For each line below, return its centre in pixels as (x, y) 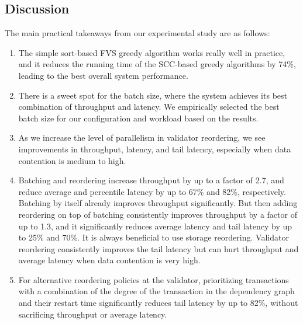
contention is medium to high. (72, 160)
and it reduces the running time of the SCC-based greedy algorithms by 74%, (157, 64)
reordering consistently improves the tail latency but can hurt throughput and (159, 248)
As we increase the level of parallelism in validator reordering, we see (142, 137)
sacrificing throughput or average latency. (93, 314)
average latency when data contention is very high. (109, 260)
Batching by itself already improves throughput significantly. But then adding (158, 203)
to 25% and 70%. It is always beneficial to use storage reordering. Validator (154, 237)
